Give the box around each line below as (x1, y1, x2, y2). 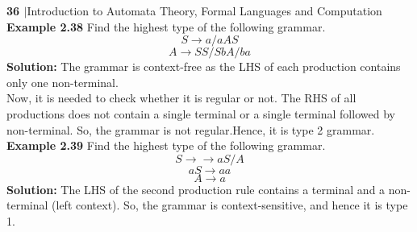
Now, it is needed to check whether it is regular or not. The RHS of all (6, 89, 357, 106)
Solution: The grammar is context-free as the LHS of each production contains (6, 58, 401, 75)
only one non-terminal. (6, 73, 119, 90)
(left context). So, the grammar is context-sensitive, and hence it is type (52, 197, 408, 213)
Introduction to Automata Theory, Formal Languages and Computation (27, 2, 382, 19)
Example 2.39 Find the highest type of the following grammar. (6, 137, 326, 154)
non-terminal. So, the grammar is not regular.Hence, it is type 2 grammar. (6, 121, 375, 138)
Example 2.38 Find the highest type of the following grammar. (6, 18, 326, 35)
